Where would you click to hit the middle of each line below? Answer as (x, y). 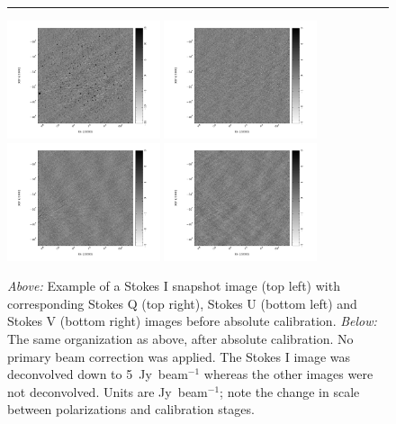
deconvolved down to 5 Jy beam (98, 374)
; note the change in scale (290, 391)
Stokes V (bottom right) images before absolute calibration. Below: (192, 321)
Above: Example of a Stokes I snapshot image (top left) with (174, 286)
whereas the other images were (288, 374)
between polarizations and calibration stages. (131, 409)
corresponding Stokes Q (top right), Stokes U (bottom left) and (182, 303)
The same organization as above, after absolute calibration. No (180, 338)
